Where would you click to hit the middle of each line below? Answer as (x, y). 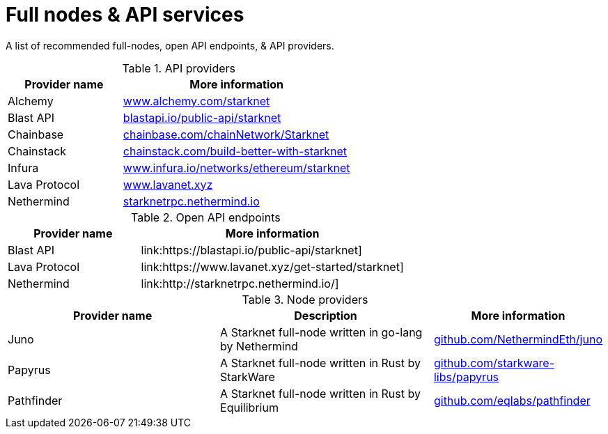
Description (326, 315)
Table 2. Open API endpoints (206, 217)
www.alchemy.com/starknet (196, 101)
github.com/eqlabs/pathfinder (512, 400)
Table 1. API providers (179, 68)
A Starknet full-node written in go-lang (321, 332)
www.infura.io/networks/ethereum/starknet (236, 168)
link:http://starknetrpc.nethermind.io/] (240, 283)
